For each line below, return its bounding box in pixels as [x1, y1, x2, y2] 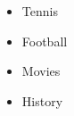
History [21, 91, 63, 110]
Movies [21, 62, 61, 80]
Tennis [21, 2, 58, 20]
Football [21, 31, 68, 50]
